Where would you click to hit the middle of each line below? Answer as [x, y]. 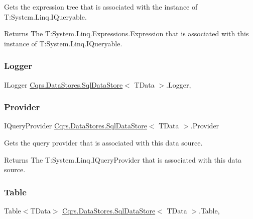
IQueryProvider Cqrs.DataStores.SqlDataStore [76, 126]
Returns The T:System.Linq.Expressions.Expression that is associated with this [126, 33]
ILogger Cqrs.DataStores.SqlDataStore [64, 84]
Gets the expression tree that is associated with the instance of [101, 7]
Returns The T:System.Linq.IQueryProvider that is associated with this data [123, 159]
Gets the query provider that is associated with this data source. [103, 142]
